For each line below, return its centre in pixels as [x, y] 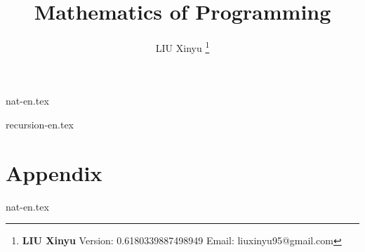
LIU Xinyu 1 [182, 47]
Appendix [54, 172]
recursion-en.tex [40, 124]
